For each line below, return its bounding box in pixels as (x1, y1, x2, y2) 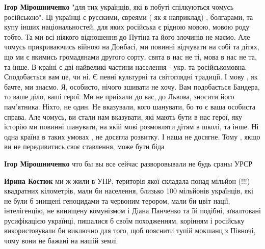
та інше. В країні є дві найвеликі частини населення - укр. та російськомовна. (4, 61, 247, 72)
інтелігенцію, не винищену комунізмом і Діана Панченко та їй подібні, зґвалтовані (4, 205, 261, 216)
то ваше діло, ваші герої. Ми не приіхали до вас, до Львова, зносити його (4, 91, 234, 102)
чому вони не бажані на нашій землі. (4, 235, 119, 246)
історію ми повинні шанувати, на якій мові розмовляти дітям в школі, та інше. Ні (4, 121, 259, 132)
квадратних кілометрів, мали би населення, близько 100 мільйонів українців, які (4, 185, 253, 196)
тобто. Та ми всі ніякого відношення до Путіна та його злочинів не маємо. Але (4, 31, 250, 42)
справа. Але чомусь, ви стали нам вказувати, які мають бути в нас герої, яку (4, 111, 243, 122)
